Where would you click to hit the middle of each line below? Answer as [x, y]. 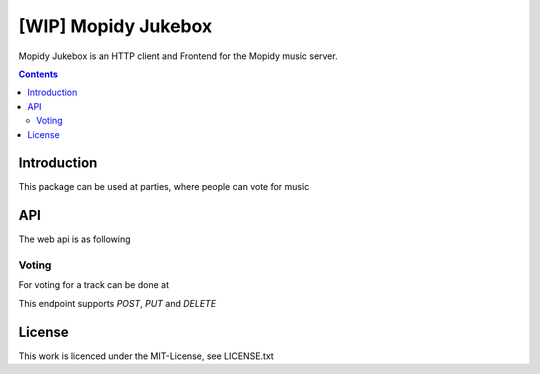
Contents [38, 74]
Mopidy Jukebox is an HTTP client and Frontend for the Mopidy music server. [178, 56]
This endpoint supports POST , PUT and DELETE [117, 303]
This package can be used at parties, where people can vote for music [164, 187]
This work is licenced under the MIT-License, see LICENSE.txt [146, 356]
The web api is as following [74, 239]
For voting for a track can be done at [94, 285]
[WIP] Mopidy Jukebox [115, 26]
